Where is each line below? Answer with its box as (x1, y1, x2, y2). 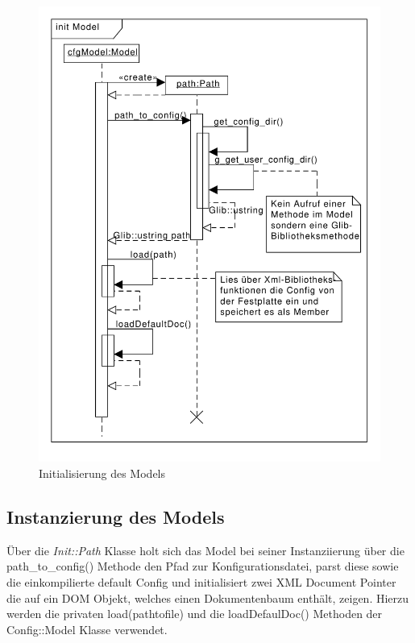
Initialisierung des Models (39, 464, 166, 481)
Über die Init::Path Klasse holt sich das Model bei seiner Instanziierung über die (6, 541, 405, 558)
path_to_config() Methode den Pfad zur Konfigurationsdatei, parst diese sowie (6, 558, 399, 575)
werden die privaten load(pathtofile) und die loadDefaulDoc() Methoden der (6, 605, 383, 622)
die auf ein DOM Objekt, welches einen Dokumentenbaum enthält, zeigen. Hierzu (6, 589, 409, 606)
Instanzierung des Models (6, 504, 225, 529)
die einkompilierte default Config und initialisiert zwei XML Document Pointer (6, 573, 396, 590)
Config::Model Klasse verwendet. (6, 620, 168, 637)
